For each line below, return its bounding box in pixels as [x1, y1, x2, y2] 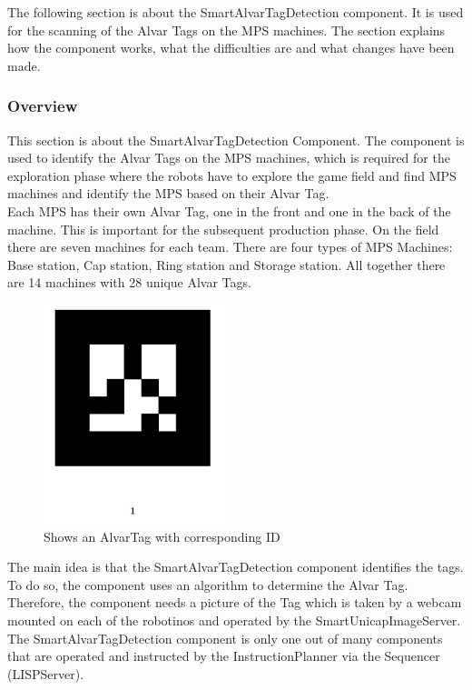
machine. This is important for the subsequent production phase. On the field [7, 219, 439, 238]
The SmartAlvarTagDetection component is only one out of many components [7, 628, 443, 647]
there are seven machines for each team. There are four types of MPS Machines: [7, 237, 453, 256]
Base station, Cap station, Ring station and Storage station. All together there [7, 255, 446, 274]
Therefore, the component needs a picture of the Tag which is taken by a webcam [7, 593, 462, 612]
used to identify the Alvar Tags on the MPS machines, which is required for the [7, 148, 450, 167]
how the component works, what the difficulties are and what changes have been [7, 38, 455, 57]
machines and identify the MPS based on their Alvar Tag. [7, 184, 329, 203]
